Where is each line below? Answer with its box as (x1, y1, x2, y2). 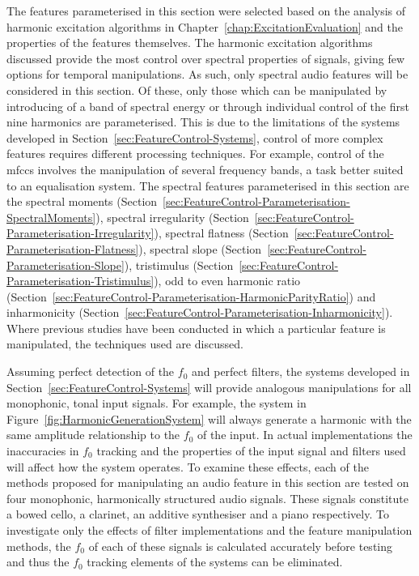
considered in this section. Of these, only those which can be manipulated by (6, 81, 387, 98)
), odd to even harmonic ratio (154, 272, 301, 289)
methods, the (6, 537, 71, 554)
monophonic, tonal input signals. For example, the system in (6, 395, 307, 412)
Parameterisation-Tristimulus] (6, 272, 154, 289)
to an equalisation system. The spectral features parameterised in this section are (6, 177, 409, 194)
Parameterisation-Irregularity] (6, 224, 154, 241)
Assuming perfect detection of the (6, 363, 175, 380)
